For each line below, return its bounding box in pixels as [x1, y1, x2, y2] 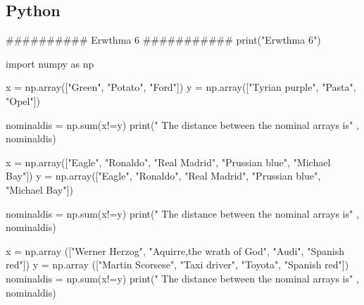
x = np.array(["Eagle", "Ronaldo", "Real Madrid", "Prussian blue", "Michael [6, 154, 331, 169]
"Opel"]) [6, 93, 40, 108]
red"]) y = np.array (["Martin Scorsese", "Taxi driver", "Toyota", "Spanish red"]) [6, 257, 349, 272]
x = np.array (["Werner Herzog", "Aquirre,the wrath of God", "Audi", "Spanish [6, 243, 344, 258]
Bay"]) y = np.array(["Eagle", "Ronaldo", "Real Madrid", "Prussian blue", [6, 168, 321, 183]
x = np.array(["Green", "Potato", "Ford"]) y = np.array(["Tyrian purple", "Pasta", [6, 80, 356, 94]
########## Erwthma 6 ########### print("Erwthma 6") [6, 32, 321, 47]
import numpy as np [6, 56, 94, 70]
